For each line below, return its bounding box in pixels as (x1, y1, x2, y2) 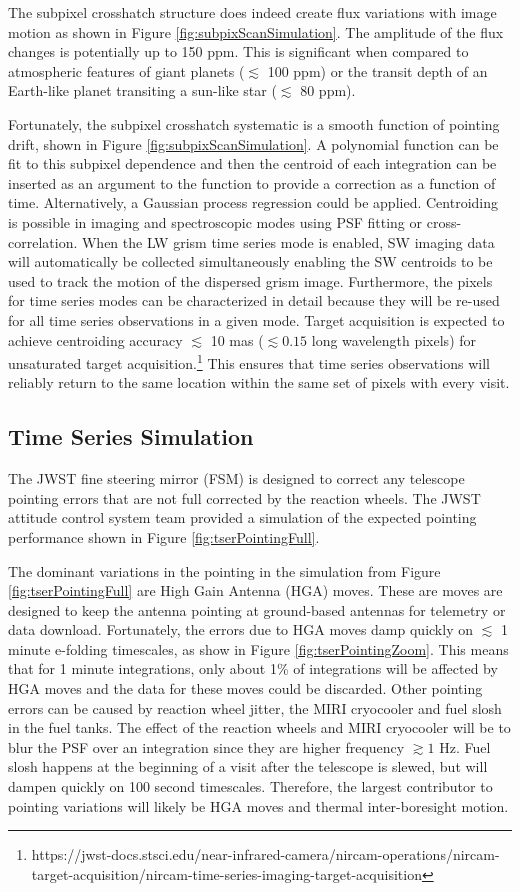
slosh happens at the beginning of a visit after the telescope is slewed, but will (8, 756, 488, 777)
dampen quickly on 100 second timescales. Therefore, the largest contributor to (8, 776, 493, 797)
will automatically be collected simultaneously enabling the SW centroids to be (8, 251, 493, 272)
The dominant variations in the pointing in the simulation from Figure (8, 560, 441, 581)
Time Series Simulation (8, 421, 254, 452)
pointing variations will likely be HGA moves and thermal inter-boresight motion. (8, 795, 509, 816)
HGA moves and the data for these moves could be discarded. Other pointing (8, 678, 483, 699)
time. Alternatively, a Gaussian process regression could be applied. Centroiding (8, 192, 498, 213)
